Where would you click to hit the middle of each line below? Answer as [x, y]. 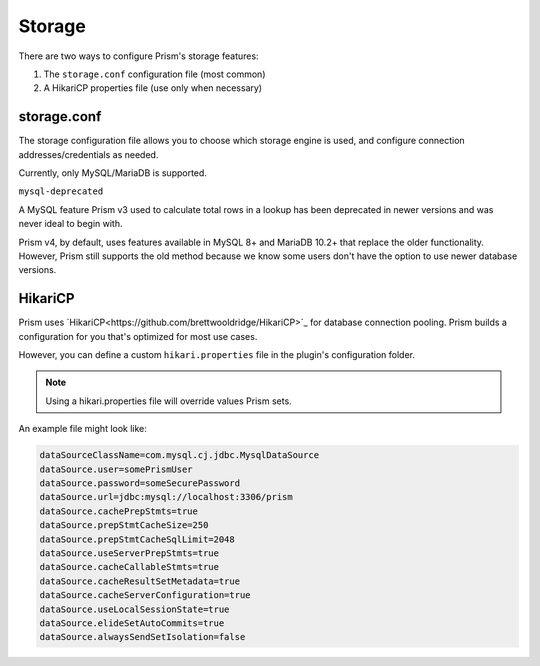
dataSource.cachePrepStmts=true [119, 511]
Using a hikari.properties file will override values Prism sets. [168, 401]
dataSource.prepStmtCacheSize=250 [124, 525]
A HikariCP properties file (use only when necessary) [153, 88]
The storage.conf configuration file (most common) [154, 74]
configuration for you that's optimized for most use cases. [138, 336]
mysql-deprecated [61, 191]
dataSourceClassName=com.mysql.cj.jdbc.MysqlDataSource [179, 455]
